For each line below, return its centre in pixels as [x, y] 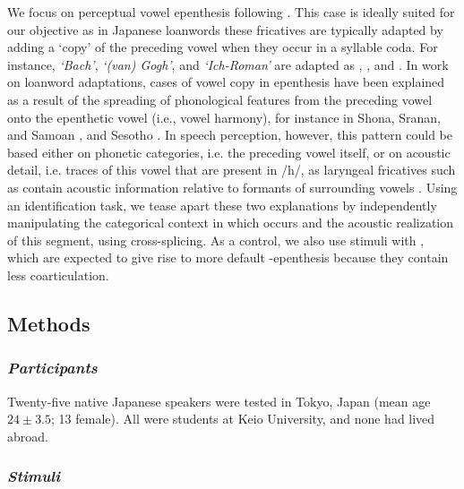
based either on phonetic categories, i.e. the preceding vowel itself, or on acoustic [229, 152]
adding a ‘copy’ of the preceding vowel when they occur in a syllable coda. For [223, 47]
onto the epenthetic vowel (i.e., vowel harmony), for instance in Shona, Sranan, [224, 117]
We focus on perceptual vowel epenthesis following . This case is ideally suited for [231, 12]
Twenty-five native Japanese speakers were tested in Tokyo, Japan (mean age [219, 401]
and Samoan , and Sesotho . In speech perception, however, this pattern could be [230, 135]
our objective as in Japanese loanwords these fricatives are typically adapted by [225, 29]
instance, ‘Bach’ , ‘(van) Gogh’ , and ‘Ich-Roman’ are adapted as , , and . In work [228, 64]
